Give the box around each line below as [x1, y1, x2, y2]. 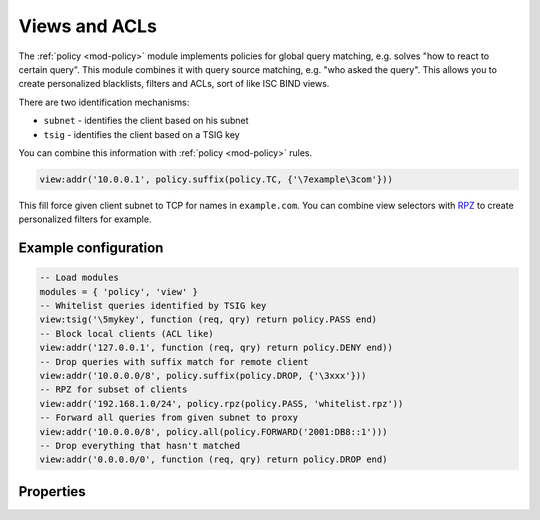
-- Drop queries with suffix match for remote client [39, 356, 309, 367]
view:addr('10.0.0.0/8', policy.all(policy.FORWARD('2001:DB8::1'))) [39, 426, 388, 437]
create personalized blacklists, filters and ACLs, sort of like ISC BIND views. [18, 78, 330, 90]
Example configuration [18, 240, 164, 257]
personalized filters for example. [18, 213, 152, 225]
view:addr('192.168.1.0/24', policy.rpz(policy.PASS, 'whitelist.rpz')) [39, 398, 404, 409]
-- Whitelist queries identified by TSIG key [39, 300, 267, 312]
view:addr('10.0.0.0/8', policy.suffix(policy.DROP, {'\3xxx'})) [39, 370, 367, 381]
